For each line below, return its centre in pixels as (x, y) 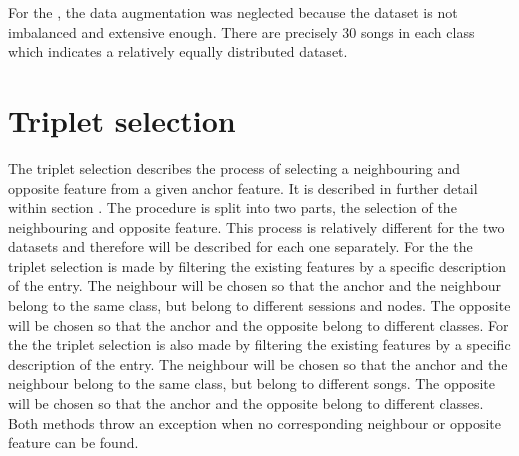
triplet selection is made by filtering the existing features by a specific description (257, 265)
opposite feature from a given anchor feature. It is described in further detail (243, 187)
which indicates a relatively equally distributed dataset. (178, 51)
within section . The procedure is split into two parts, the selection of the (232, 207)
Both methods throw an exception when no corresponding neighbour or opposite (254, 422)
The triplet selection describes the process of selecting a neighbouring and (234, 167)
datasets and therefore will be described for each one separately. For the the (240, 246)
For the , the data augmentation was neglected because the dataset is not (233, 12)
